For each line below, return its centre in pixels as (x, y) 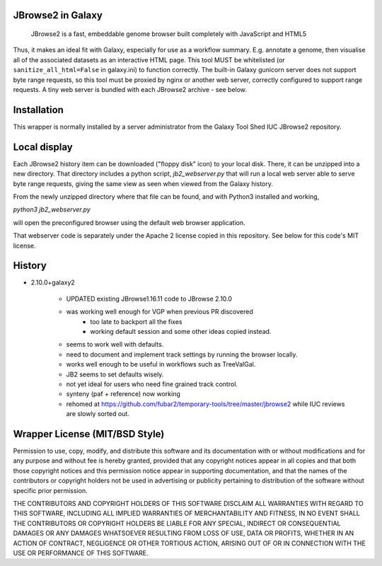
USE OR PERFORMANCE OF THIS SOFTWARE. (81, 553)
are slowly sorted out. (98, 414)
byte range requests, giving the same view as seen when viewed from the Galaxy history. (143, 183)
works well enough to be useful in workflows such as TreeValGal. (161, 364)
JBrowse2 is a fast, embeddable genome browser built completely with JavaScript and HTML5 (169, 34)
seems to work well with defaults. (115, 345)
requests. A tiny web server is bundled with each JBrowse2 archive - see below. (130, 89)
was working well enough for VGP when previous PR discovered (160, 312)
